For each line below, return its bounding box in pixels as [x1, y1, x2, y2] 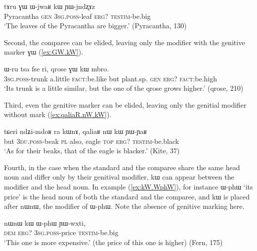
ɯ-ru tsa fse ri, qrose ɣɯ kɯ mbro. [4, 63, 109, 73]
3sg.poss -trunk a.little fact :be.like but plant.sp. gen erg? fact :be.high [4, 73, 217, 83]
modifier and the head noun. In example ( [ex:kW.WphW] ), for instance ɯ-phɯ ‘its [4, 181, 253, 191]
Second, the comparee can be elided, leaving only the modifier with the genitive [4, 37, 245, 47]
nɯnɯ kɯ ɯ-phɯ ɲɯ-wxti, [4, 217, 86, 228]
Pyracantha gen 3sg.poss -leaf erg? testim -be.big [4, 10, 151, 21]
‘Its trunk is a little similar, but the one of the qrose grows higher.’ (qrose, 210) [4, 83, 244, 93]
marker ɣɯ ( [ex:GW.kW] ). [4, 47, 84, 57]
